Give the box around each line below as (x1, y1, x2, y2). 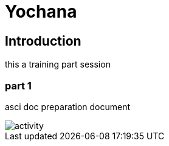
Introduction (5, 33, 81, 49)
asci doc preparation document (5, 101, 131, 112)
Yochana (5, 1, 77, 22)
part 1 (5, 79, 32, 92)
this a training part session (5, 59, 111, 70)
